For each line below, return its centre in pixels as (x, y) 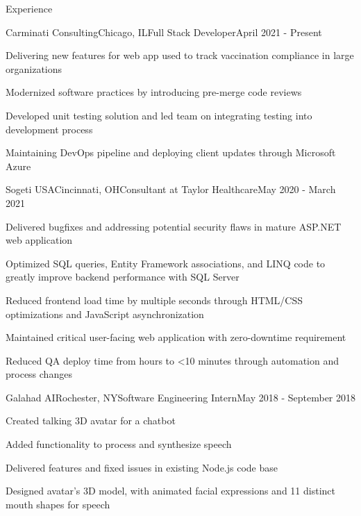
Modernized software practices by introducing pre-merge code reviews (154, 92)
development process (49, 129)
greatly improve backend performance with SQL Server (123, 277)
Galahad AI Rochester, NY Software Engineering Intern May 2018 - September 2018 (181, 397)
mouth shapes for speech (58, 504)
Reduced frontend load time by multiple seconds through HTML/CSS (154, 300)
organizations (34, 68)
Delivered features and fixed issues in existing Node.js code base (142, 467)
